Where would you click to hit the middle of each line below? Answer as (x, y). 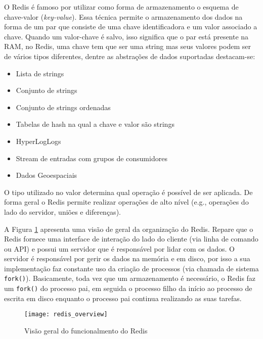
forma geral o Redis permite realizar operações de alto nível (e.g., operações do (126, 202)
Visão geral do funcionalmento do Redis (86, 331)
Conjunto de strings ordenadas (63, 107)
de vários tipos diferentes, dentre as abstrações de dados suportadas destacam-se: (130, 56)
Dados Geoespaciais (47, 175)
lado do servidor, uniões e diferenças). (62, 211)
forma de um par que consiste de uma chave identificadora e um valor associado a (131, 27)
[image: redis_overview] (66, 314)
